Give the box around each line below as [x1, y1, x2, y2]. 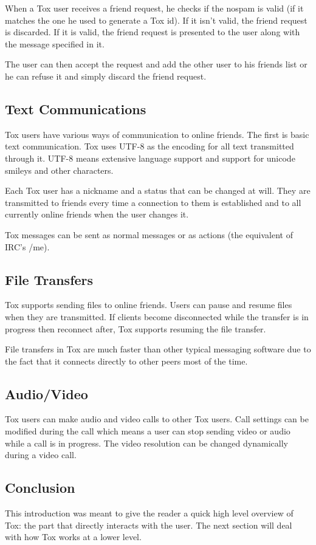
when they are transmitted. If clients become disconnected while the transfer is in [5, 310, 309, 323]
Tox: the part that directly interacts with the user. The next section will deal [5, 518, 292, 531]
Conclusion [5, 478, 75, 497]
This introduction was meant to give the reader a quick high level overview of [5, 507, 294, 519]
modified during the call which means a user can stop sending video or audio [5, 425, 290, 437]
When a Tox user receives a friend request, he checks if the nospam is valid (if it [5, 2, 304, 14]
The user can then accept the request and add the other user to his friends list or [5, 58, 307, 70]
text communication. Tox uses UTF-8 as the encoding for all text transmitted [5, 140, 294, 153]
